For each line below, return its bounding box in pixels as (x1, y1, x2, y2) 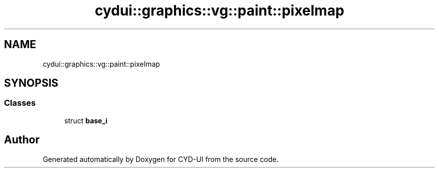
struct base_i (64, 116, 108, 125)
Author (4, 133, 40, 146)
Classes (4, 98, 36, 108)
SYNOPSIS (4, 77, 59, 90)
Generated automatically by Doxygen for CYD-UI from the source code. (43, 154, 279, 163)
